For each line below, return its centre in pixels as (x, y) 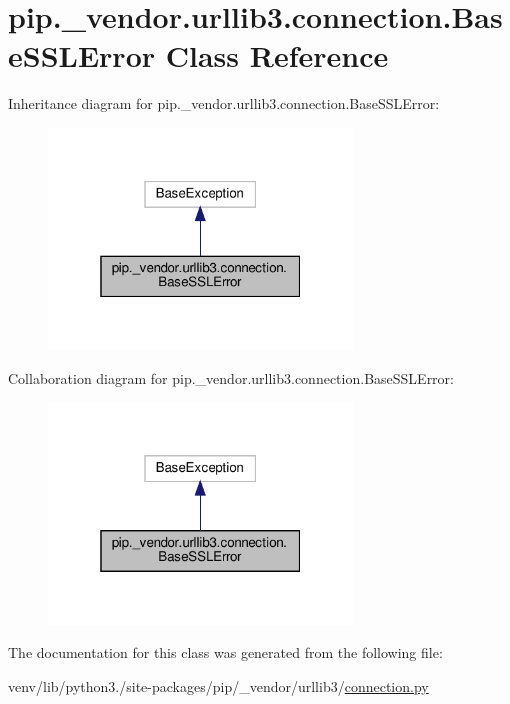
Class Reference (277, 55)
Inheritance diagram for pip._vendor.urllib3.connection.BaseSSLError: (224, 103)
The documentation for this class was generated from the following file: (225, 652)
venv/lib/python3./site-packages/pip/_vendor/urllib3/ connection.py (218, 685)
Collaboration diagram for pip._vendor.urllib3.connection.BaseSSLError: (231, 377)
